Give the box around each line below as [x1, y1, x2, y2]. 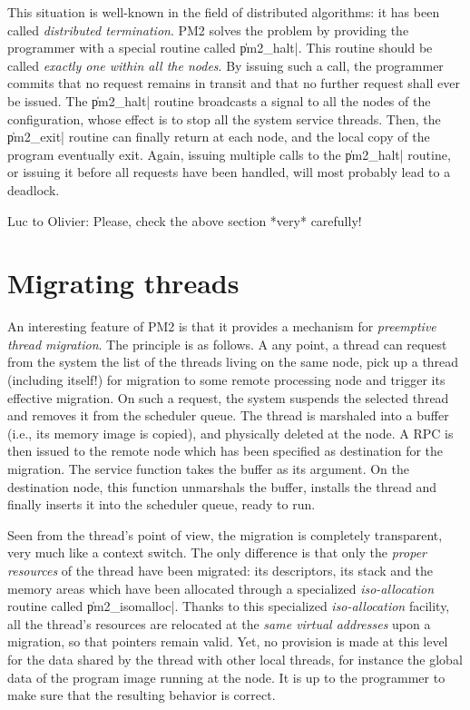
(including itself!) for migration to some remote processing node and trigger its [7, 370, 446, 390]
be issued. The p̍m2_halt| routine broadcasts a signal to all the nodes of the [7, 91, 431, 110]
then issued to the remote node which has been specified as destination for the [7, 441, 444, 460]
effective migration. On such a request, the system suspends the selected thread [7, 388, 449, 407]
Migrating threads [7, 264, 240, 301]
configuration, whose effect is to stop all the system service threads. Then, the [7, 109, 441, 128]
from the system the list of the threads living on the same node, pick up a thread [7, 352, 459, 371]
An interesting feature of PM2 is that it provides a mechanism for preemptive [7, 317, 436, 336]
